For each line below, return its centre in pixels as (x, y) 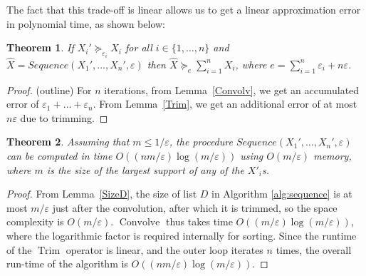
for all (139, 47)
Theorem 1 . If (40, 47)
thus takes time (199, 221)
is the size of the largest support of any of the (145, 169)
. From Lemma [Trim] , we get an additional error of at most (225, 104)
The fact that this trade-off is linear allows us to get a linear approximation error (184, 9)
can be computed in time (59, 156)
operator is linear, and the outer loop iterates (164, 249)
